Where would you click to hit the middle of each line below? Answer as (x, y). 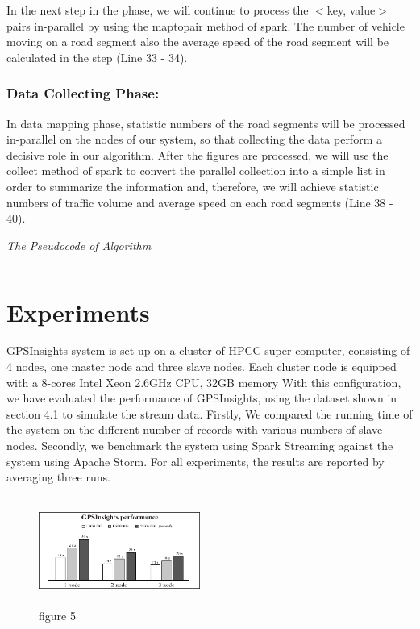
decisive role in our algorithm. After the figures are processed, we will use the (198, 154)
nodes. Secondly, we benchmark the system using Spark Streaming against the (200, 446)
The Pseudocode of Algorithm (79, 245)
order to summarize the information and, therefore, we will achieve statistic (193, 186)
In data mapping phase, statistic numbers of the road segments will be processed (206, 123)
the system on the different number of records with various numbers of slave (195, 429)
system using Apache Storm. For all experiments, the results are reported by (195, 461)
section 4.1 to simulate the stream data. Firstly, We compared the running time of (210, 413)
